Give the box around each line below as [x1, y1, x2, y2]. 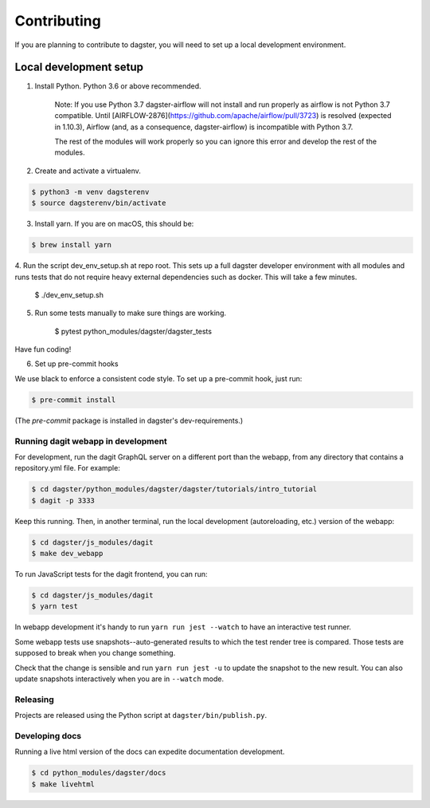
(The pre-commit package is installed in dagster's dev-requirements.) [14, 416, 243, 425]
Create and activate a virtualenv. [34, 166, 141, 175]
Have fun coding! [14, 345, 72, 354]
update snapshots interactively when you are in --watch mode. [14, 674, 225, 684]
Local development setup [14, 61, 143, 74]
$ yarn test [31, 602, 79, 611]
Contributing [14, 12, 101, 30]
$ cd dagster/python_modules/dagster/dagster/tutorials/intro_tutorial [31, 485, 318, 494]
